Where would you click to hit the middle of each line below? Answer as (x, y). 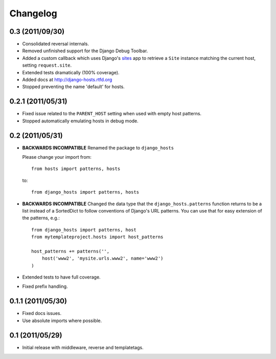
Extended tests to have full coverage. (61, 277)
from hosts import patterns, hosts (76, 169)
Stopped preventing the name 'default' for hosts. (73, 87)
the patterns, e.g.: (41, 218)
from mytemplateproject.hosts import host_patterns (97, 237)
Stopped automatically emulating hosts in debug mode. (80, 121)
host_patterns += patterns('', (71, 251)
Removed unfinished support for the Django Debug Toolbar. (85, 51)
